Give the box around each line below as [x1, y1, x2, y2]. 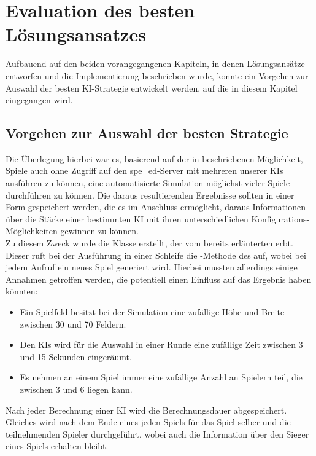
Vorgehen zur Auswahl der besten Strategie [6, 124, 288, 143]
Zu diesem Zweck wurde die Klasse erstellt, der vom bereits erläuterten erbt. [6, 237, 293, 250]
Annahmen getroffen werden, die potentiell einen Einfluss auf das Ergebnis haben [6, 272, 312, 285]
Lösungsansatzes [6, 22, 146, 47]
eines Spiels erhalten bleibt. [6, 439, 109, 452]
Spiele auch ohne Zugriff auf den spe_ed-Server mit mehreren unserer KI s [6, 164, 283, 177]
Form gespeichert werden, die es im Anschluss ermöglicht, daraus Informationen [6, 200, 306, 213]
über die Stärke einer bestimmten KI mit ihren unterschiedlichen [6, 212, 249, 225]
